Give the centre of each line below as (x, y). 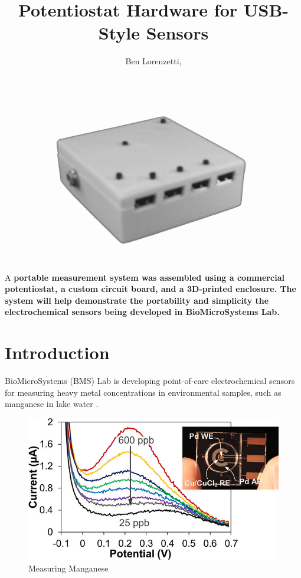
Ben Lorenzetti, (153, 61)
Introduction (57, 352)
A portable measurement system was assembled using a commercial (145, 277)
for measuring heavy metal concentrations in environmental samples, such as (143, 392)
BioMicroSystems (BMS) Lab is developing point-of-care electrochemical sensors (150, 381)
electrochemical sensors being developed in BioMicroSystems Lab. (142, 312)
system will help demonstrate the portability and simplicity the (137, 300)
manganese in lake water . (52, 404)
